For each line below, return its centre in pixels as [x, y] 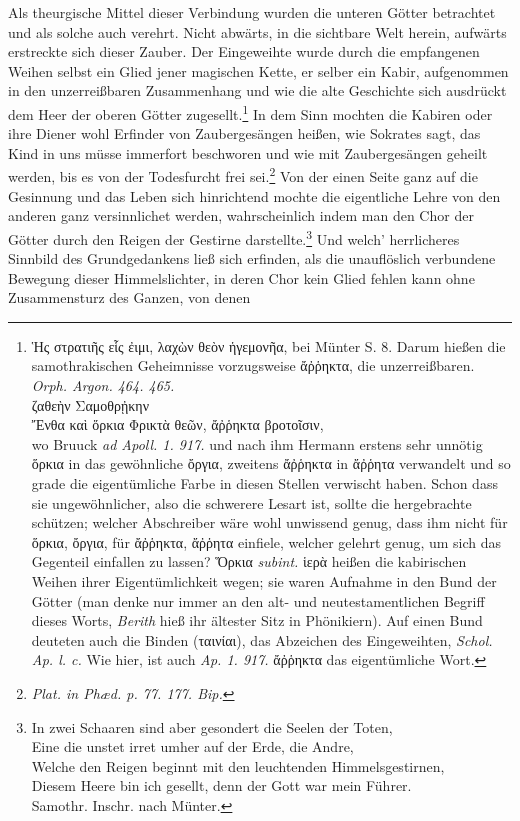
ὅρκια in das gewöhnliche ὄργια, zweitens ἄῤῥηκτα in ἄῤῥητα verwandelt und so [271, 463]
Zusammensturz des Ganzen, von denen [129, 297]
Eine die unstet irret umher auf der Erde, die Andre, [192, 746]
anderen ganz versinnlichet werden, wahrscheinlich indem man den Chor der [241, 215]
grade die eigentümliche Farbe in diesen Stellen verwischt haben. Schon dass [264, 483]
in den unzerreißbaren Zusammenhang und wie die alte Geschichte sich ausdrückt [257, 90]
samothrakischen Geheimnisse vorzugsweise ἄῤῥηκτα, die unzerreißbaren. [253, 365]
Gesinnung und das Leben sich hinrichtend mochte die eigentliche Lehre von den [254, 195]
